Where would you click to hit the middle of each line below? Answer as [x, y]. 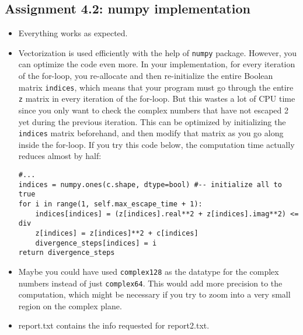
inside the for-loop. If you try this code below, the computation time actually [156, 144]
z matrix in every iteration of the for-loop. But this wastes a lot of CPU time [157, 99]
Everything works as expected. [73, 33]
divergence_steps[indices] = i [96, 243]
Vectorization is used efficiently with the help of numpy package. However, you [158, 52]
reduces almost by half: [60, 156]
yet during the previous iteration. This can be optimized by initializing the [152, 121]
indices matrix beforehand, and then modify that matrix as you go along [151, 133]
